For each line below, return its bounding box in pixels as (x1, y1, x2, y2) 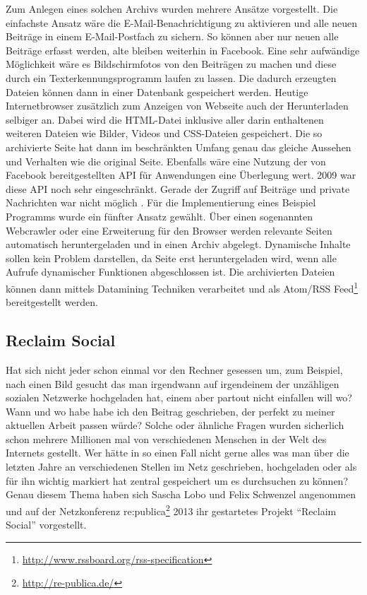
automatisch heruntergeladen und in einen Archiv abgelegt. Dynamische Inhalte (6, 237, 351, 252)
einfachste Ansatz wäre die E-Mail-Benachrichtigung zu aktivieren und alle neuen (6, 15, 358, 30)
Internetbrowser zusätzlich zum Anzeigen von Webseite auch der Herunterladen (6, 98, 349, 113)
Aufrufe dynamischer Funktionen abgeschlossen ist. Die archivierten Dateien (6, 264, 335, 279)
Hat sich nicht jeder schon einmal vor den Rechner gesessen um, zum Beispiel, (6, 362, 343, 377)
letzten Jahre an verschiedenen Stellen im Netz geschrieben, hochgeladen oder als (6, 459, 357, 474)
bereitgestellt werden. (6, 295, 98, 310)
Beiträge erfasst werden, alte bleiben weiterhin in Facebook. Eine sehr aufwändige (6, 42, 360, 57)
